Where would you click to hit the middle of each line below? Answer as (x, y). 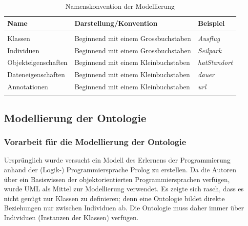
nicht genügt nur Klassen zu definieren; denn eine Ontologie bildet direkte (114, 198)
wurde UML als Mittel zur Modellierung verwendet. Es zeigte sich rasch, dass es (124, 189)
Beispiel (211, 23)
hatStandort (215, 62)
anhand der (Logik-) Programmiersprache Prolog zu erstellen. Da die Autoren (120, 169)
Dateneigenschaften (36, 74)
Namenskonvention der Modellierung (120, 6)
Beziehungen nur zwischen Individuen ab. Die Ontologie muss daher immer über (124, 208)
